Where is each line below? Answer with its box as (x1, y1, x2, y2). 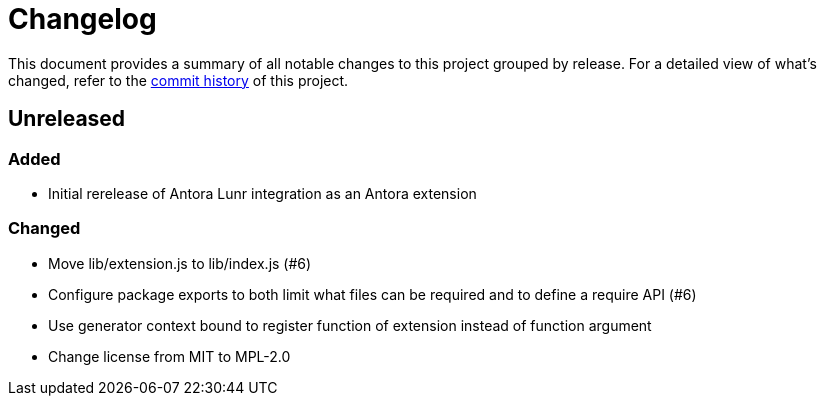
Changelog (8, 2, 157, 36)
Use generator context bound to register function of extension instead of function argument (48, 316, 652, 334)
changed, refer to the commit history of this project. (8, 71, 349, 89)
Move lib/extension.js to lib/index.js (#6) (48, 254, 312, 272)
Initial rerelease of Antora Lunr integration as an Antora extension (48, 184, 477, 202)
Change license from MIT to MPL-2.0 (48, 347, 291, 365)
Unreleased (8, 106, 126, 132)
